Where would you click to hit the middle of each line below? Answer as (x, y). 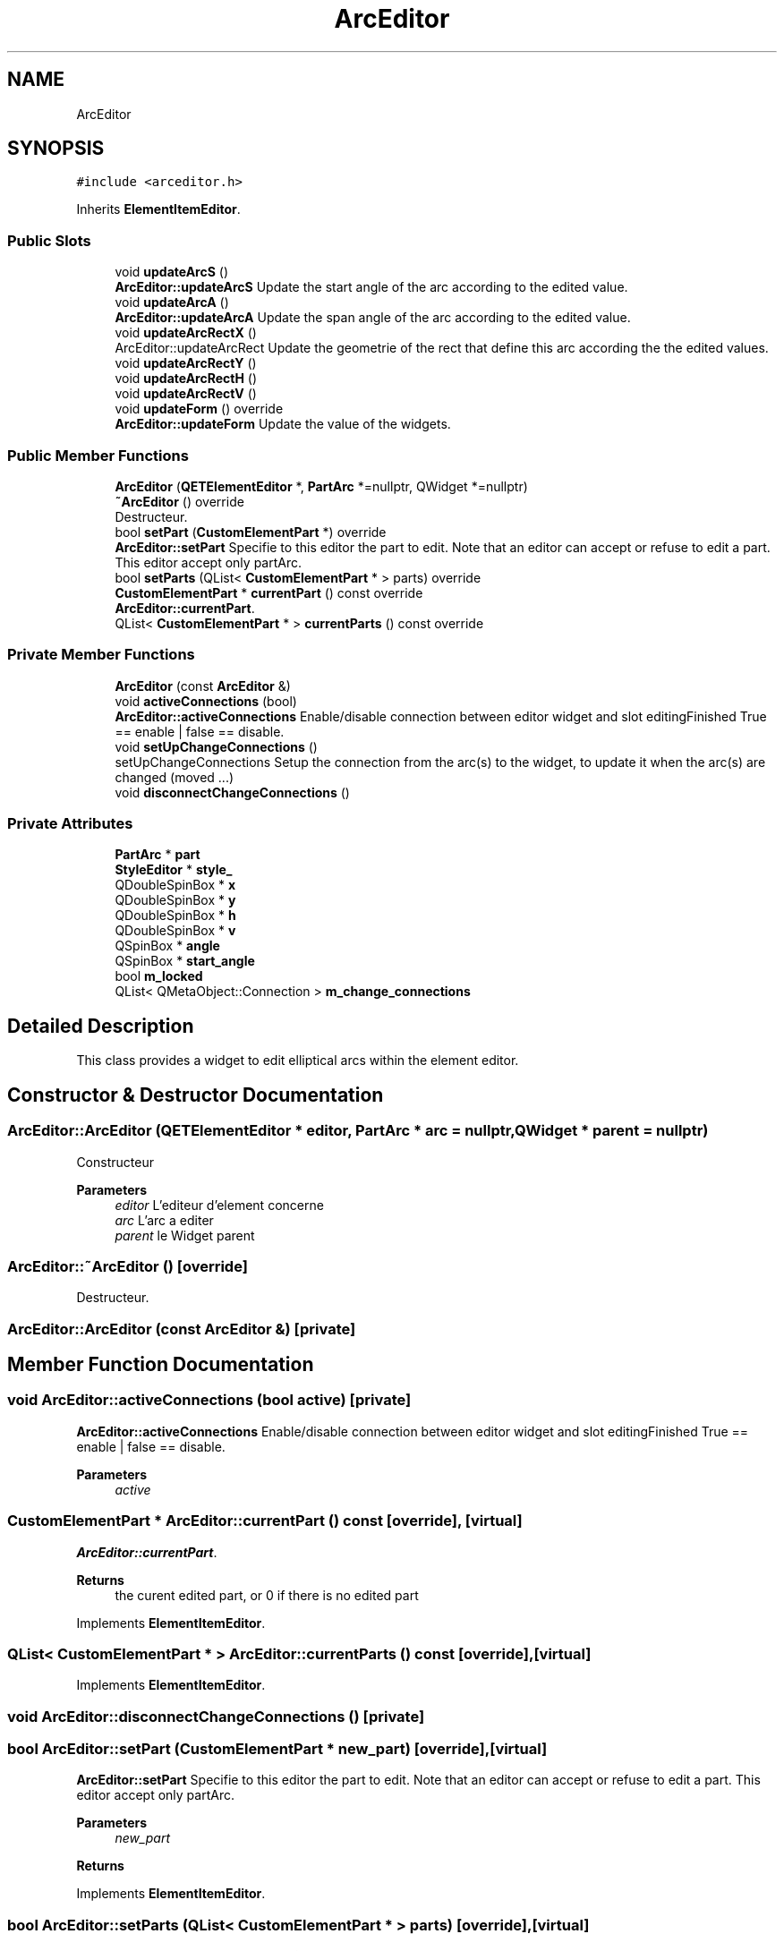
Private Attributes (70, 824)
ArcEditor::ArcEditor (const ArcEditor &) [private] (182, 1329)
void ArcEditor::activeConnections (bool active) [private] (209, 1400)
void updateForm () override (199, 409)
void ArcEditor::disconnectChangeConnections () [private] (216, 1716)
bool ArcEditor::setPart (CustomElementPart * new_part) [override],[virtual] (277, 1749)
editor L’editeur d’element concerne (219, 1205)
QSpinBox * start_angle (185, 961)
